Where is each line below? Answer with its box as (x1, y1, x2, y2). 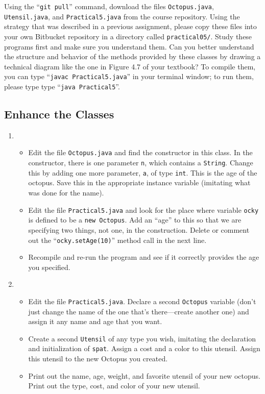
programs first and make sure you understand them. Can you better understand (4, 41, 254, 52)
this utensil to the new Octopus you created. (28, 353, 168, 364)
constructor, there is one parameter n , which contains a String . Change (28, 157, 253, 168)
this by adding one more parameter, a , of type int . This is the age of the (28, 167, 257, 178)
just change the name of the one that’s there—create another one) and (28, 306, 249, 316)
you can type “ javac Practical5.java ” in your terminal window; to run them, (4, 71, 254, 82)
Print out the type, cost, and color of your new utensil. (28, 380, 200, 391)
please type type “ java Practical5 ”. (4, 81, 120, 91)
